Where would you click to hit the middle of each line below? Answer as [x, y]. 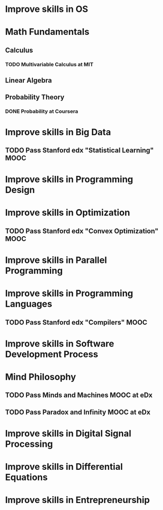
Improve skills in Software [60, 343]
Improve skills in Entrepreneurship [78, 500]
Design [20, 190]
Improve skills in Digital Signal [68, 433]
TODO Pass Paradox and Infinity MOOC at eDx [78, 412]
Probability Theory [35, 97]
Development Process [52, 354]
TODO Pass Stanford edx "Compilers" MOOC [76, 322]
